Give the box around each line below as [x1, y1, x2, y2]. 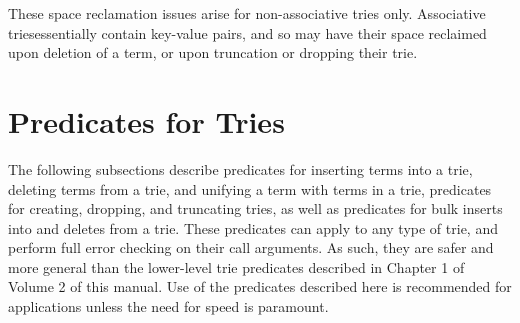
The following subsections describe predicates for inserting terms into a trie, [8, 158, 473, 179]
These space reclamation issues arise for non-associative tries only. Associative [8, 3, 486, 23]
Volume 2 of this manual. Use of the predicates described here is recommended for [8, 276, 512, 297]
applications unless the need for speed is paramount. [8, 296, 329, 317]
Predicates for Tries [8, 100, 285, 141]
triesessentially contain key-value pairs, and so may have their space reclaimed [8, 22, 487, 43]
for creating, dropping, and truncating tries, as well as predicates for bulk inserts [8, 198, 503, 219]
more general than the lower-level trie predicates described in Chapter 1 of [8, 256, 465, 277]
